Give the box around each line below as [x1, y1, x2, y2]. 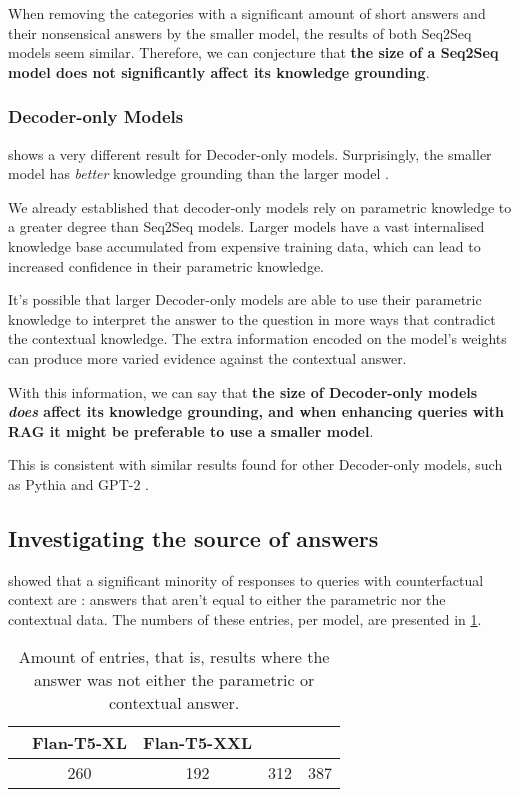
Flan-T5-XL [32, 731, 128, 755]
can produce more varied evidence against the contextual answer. [8, 347, 407, 368]
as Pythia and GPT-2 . [8, 473, 149, 494]
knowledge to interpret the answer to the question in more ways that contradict [8, 308, 496, 329]
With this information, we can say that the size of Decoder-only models [8, 381, 478, 402]
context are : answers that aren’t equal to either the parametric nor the [8, 589, 446, 610]
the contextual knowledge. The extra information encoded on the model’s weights [8, 328, 507, 349]
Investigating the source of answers [8, 522, 379, 553]
